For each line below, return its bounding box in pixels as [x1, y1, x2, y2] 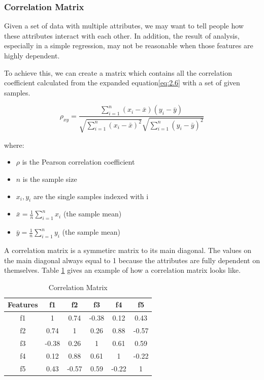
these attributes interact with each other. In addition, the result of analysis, [4, 30, 240, 41]
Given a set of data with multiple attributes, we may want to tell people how [4, 20, 244, 31]
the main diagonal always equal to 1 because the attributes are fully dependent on [4, 255, 260, 265]
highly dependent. [4, 50, 60, 60]
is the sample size [22, 173, 77, 184]
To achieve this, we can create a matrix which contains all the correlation [4, 67, 233, 78]
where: [4, 139, 24, 150]
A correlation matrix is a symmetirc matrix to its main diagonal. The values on [4, 244, 251, 255]
